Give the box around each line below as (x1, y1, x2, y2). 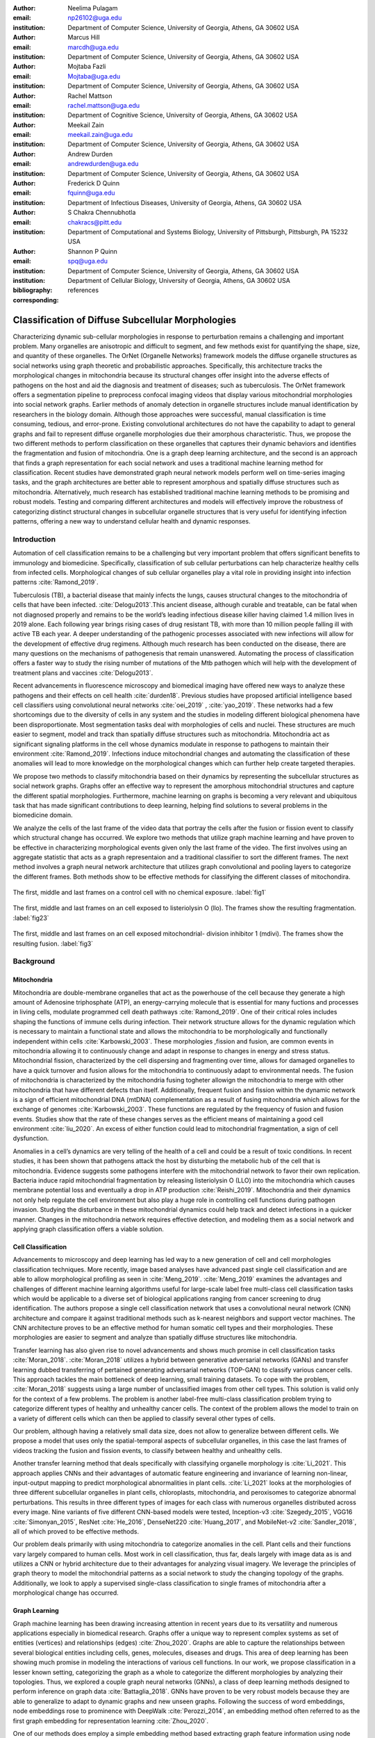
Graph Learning (12, 1607, 59, 1615)
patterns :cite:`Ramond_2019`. (12, 578, 99, 587)
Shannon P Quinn (67, 247, 118, 255)
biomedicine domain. (12, 811, 73, 820)
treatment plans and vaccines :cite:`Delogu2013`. (12, 668, 153, 677)
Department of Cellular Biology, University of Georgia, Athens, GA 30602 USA (67, 276, 291, 284)
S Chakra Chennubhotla (67, 209, 136, 217)
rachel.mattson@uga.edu (67, 101, 140, 109)
